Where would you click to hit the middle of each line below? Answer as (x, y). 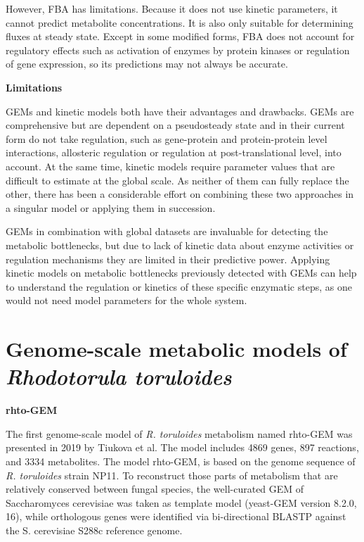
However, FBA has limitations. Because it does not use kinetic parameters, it (172, 8)
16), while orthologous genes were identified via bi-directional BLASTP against (176, 516)
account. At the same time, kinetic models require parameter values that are (170, 166)
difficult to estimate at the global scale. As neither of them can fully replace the (177, 180)
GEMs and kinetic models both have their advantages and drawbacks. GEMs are (180, 111)
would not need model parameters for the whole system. (126, 300)
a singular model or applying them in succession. (111, 207)
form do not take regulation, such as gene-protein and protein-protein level (167, 138)
